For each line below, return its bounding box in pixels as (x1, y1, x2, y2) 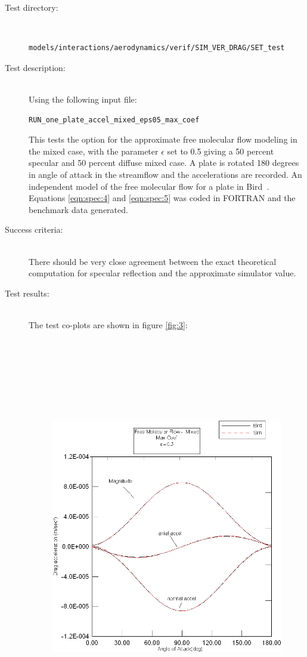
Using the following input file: (29, 92, 137, 105)
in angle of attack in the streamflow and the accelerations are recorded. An (29, 168, 302, 180)
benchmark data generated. (29, 203, 128, 215)
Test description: (5, 61, 66, 73)
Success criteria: (5, 223, 63, 236)
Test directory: (5, 1, 58, 13)
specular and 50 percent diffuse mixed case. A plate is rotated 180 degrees (29, 156, 299, 169)
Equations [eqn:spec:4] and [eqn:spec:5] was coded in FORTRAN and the (29, 192, 296, 204)
